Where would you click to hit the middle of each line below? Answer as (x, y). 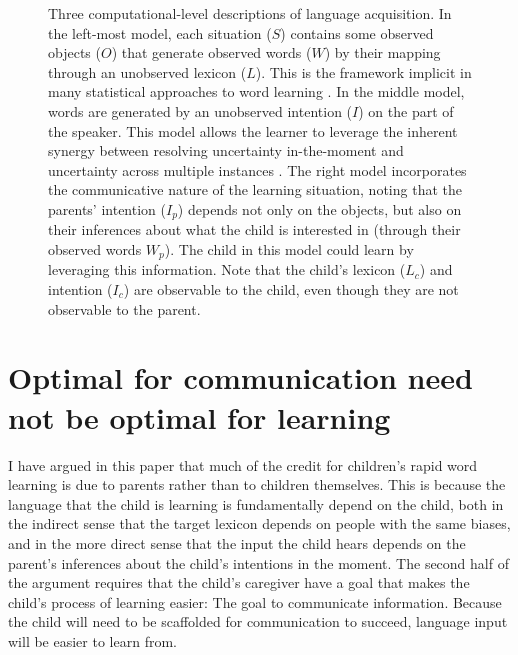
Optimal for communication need (240, 377)
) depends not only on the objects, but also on (319, 208)
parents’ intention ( (107, 208)
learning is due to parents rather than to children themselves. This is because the (257, 484)
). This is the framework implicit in (363, 71)
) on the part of (406, 110)
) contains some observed (357, 32)
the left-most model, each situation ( (160, 32)
